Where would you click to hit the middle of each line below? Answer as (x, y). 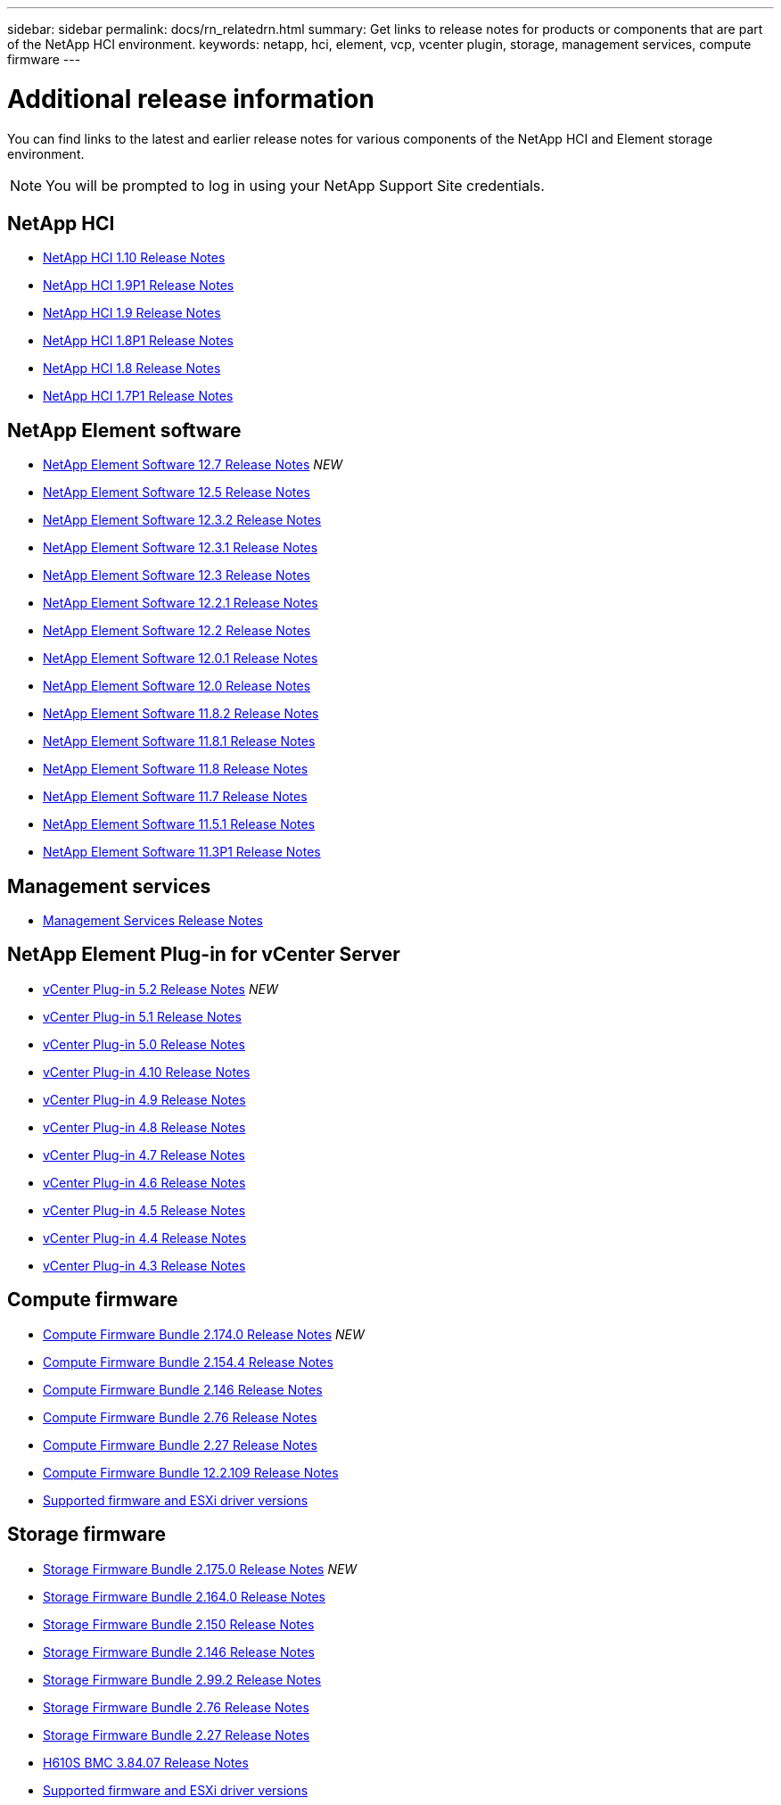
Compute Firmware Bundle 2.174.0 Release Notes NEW (204, 1334)
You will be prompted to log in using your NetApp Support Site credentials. (295, 185)
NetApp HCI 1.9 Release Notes (132, 313)
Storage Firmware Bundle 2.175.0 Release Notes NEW (200, 1569)
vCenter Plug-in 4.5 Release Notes (144, 1210)
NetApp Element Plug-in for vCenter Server (204, 955)
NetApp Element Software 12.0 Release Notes (177, 686)
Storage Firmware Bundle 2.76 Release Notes (176, 1707)
